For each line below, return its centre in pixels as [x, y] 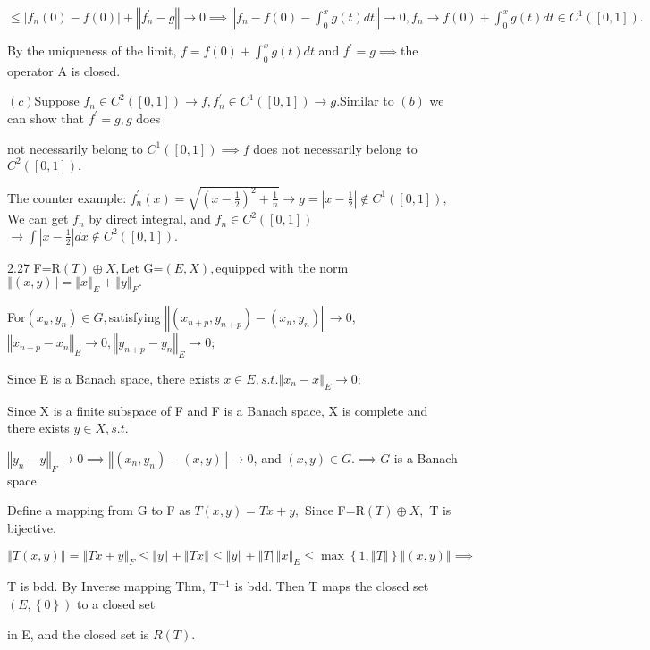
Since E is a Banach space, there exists [114, 378]
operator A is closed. [64, 70]
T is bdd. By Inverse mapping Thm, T [113, 586]
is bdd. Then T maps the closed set [332, 586]
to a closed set [116, 603]
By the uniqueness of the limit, [92, 50]
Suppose [57, 101]
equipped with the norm [282, 267]
